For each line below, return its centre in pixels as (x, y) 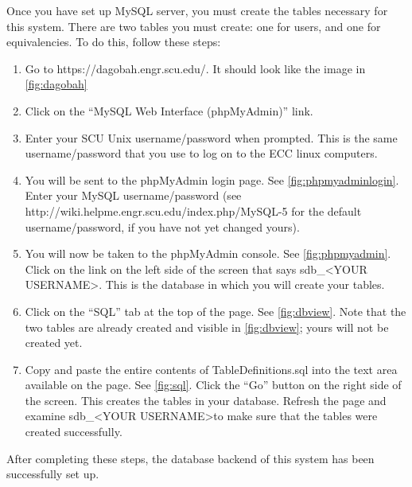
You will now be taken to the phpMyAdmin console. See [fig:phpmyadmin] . (208, 253)
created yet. (54, 343)
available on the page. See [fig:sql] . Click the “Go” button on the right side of (213, 385)
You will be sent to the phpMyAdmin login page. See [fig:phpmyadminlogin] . (212, 179)
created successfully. (74, 432)
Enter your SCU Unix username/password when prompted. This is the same (211, 137)
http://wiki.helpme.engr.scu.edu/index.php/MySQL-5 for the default (193, 210)
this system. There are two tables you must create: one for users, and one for (194, 26)
